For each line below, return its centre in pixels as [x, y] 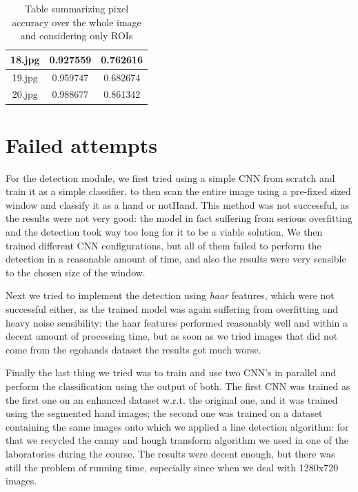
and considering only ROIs [77, 35]
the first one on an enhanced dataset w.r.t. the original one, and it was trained [172, 399]
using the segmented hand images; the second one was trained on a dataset [164, 413]
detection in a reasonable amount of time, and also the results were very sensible [176, 259]
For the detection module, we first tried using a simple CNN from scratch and [170, 177]
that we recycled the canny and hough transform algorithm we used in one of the [177, 440]
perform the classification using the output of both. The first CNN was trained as [178, 386]
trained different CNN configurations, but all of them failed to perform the [163, 245]
